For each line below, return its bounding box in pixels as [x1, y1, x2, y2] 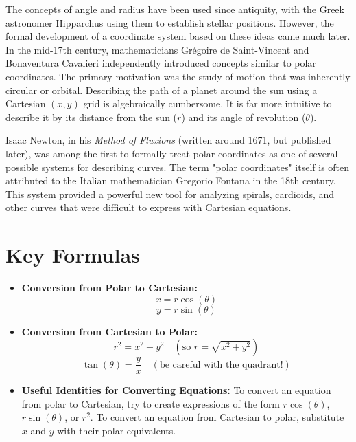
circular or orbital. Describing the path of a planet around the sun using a [5, 82, 318, 97]
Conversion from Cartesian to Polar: [21, 324, 198, 338]
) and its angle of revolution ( [181, 109, 306, 124]
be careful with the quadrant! [159, 360, 283, 370]
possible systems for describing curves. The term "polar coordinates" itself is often [5, 159, 350, 174]
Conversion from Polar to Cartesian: [21, 280, 198, 295]
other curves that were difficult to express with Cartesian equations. [5, 200, 292, 214]
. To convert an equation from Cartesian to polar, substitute [90, 410, 344, 424]
